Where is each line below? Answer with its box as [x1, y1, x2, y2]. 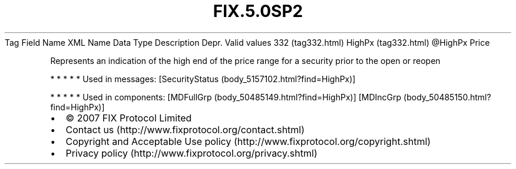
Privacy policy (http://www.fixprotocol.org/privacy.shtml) [65, 147, 317, 159]
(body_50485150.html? [403, 92, 491, 102]
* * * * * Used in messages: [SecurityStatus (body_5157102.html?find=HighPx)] [50, 73, 356, 84]
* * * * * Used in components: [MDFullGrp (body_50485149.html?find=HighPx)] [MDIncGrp [50, 92, 402, 102]
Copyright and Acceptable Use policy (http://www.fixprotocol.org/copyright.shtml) [65, 135, 431, 147]
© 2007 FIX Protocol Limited [65, 111, 192, 124]
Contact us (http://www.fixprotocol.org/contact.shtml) [65, 123, 305, 136]
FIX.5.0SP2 [213, 1, 303, 21]
